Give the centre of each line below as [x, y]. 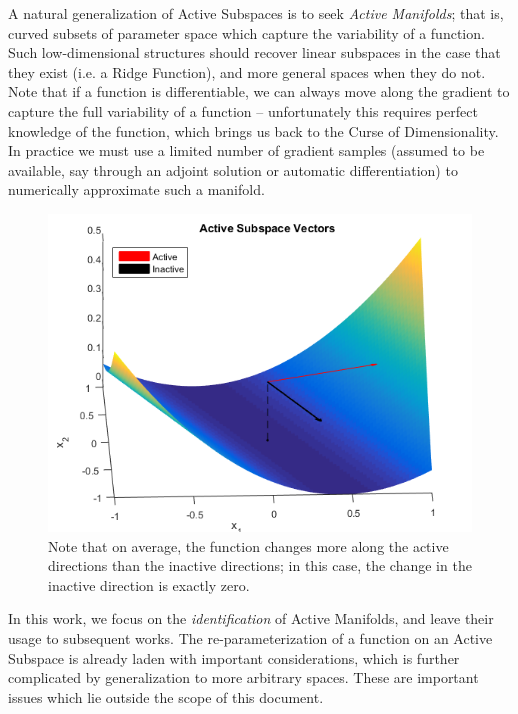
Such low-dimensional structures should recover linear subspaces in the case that [254, 52]
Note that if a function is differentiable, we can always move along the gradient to [259, 91]
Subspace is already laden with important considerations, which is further [234, 657]
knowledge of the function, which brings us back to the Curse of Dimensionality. [253, 130]
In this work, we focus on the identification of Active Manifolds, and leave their [251, 618]
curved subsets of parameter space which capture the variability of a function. [246, 32]
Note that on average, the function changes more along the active [248, 545]
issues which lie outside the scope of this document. [166, 696]
